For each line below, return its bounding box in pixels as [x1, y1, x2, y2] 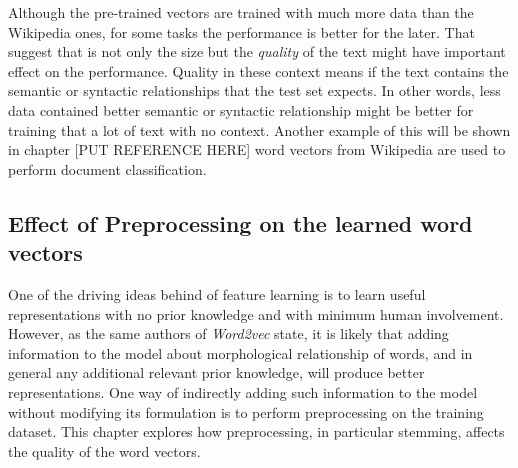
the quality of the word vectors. [8, 440, 201, 461]
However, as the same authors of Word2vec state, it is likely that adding [8, 323, 449, 344]
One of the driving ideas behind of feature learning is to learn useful [8, 283, 426, 304]
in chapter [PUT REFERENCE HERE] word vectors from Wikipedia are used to [8, 139, 506, 160]
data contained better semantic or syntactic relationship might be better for [8, 99, 474, 120]
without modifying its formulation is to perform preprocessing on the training [8, 401, 484, 422]
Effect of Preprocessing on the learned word [8, 207, 473, 238]
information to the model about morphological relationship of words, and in [8, 342, 473, 363]
